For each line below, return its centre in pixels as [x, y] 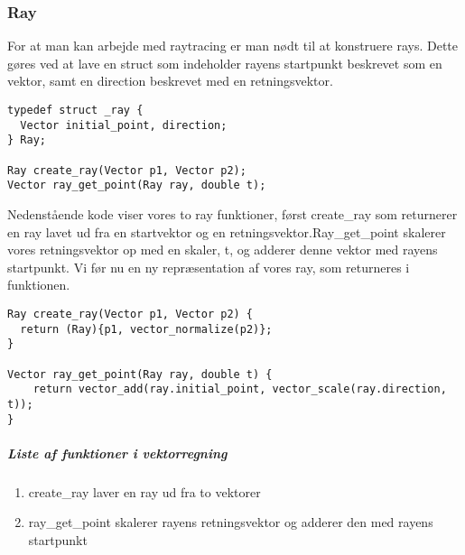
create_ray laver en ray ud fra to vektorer [144, 491]
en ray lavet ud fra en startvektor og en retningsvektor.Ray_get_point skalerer [227, 231]
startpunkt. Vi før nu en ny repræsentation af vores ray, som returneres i [209, 267]
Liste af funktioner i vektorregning [117, 453]
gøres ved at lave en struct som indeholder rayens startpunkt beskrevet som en [225, 63]
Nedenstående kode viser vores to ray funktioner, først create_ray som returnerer [232, 213]
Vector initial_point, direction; [124, 125]
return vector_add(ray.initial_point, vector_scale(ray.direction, [240, 389]
